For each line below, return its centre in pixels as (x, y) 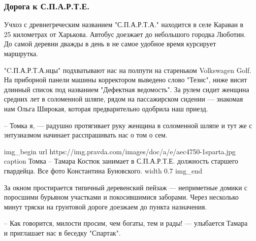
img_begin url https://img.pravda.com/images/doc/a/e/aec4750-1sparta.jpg (120, 151)
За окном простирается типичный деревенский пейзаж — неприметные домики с (126, 187)
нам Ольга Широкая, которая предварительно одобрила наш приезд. (106, 108)
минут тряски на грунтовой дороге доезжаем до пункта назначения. (106, 206)
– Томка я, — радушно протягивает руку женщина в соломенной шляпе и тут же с (128, 125)
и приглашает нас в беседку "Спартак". (63, 232)
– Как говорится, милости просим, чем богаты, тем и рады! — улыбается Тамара (126, 223)
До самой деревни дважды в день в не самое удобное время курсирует (110, 44)
